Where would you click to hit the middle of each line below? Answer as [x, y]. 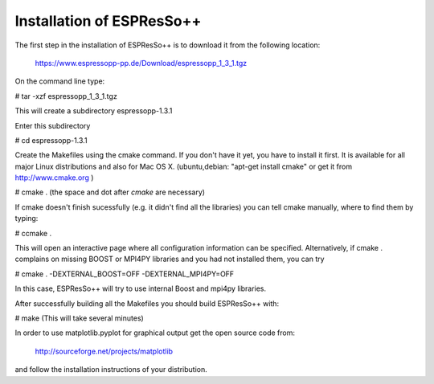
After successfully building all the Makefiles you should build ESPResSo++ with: [147, 303]
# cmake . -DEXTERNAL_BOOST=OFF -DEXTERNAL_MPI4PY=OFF [125, 274]
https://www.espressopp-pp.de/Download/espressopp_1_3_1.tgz [141, 63]
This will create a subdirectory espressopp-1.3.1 [94, 111]
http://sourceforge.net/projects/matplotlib [104, 351]
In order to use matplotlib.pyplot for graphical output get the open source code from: [155, 333]
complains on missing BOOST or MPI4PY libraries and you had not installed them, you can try [170, 259]
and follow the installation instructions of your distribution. [111, 370]
